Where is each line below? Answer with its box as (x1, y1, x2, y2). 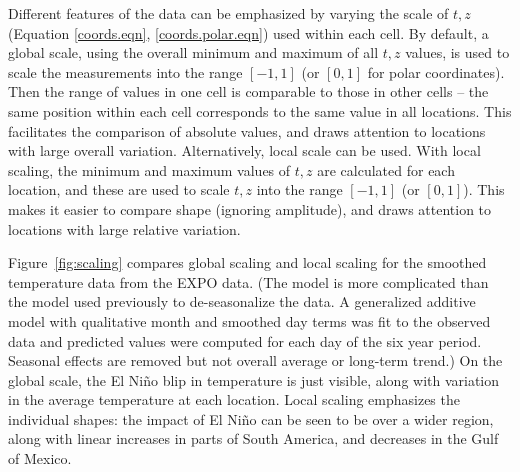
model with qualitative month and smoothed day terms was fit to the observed (8, 310, 491, 331)
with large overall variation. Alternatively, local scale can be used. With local (8, 140, 481, 161)
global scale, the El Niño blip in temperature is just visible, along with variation (8, 369, 500, 390)
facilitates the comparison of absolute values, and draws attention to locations (8, 120, 486, 141)
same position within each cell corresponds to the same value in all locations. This (8, 100, 512, 121)
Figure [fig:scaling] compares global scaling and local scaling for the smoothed (8, 252, 487, 273)
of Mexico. (8, 448, 72, 469)
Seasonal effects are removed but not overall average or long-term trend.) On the (8, 350, 503, 371)
